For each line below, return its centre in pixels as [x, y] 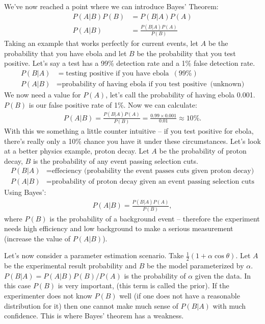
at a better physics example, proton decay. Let [77, 151]
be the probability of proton [203, 151]
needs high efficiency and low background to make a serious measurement [119, 228]
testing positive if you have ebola [117, 74]
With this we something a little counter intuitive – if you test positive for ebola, [129, 130]
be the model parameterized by [195, 266]
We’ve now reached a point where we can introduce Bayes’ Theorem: [111, 6]
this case [18, 285]
